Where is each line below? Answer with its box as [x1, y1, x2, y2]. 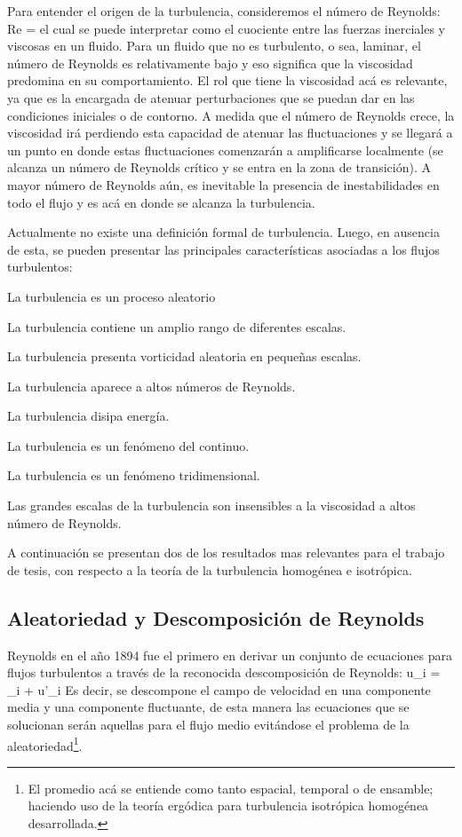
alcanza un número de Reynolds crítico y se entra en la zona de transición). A [7, 158, 431, 177]
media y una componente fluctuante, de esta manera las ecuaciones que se [7, 698, 410, 716]
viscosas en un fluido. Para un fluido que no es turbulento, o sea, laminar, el [7, 36, 421, 55]
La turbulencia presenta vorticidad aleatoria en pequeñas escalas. [7, 347, 362, 366]
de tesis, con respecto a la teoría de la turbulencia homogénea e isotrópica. [7, 560, 412, 579]
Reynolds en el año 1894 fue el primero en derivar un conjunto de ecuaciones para [7, 645, 453, 664]
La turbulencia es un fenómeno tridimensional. [7, 466, 260, 485]
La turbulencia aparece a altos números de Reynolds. [7, 376, 296, 395]
